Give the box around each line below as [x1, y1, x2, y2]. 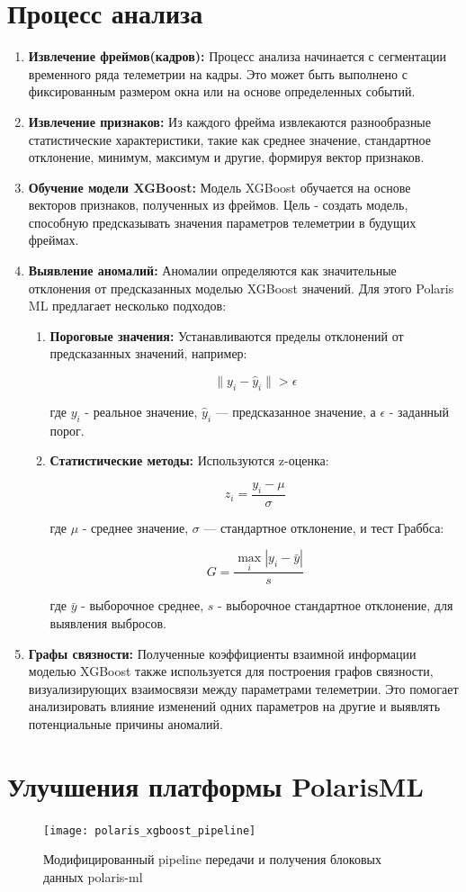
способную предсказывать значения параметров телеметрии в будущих [28, 212, 417, 231]
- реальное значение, [85, 401, 198, 420]
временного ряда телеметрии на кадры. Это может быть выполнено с [28, 64, 408, 83]
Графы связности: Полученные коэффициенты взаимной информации [28, 644, 417, 662]
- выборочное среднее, [81, 596, 204, 615]
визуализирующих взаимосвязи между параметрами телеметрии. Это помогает [28, 679, 459, 698]
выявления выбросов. [49, 614, 166, 633]
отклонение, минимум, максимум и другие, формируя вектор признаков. [28, 148, 425, 167]
